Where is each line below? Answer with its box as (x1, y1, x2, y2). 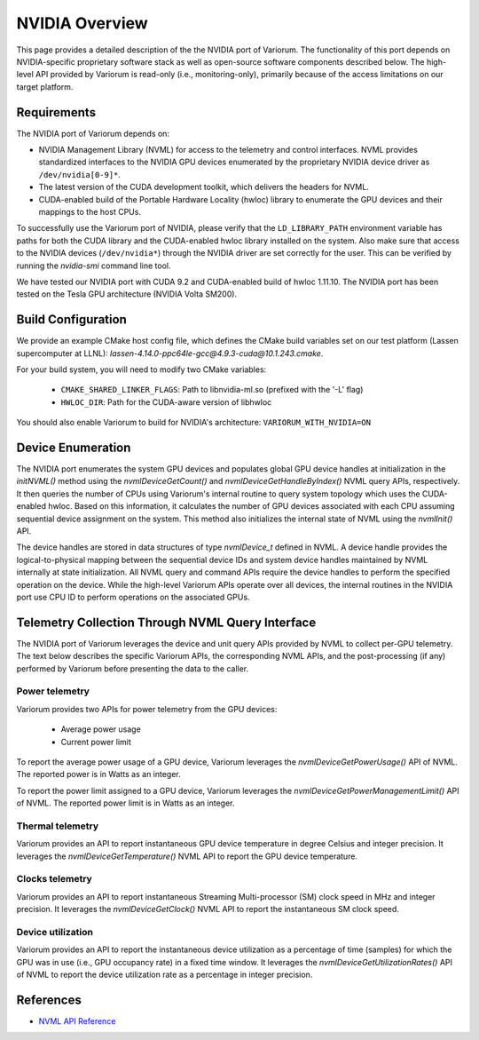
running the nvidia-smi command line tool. (16, 260, 171, 271)
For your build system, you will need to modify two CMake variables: (16, 364, 267, 375)
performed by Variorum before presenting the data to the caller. (16, 663, 249, 674)
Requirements (16, 105, 97, 120)
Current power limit (60, 736, 132, 747)
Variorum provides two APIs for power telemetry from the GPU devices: (16, 703, 278, 714)
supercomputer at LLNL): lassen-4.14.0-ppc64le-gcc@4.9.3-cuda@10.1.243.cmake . (16, 347, 324, 359)
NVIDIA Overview (16, 13, 148, 33)
